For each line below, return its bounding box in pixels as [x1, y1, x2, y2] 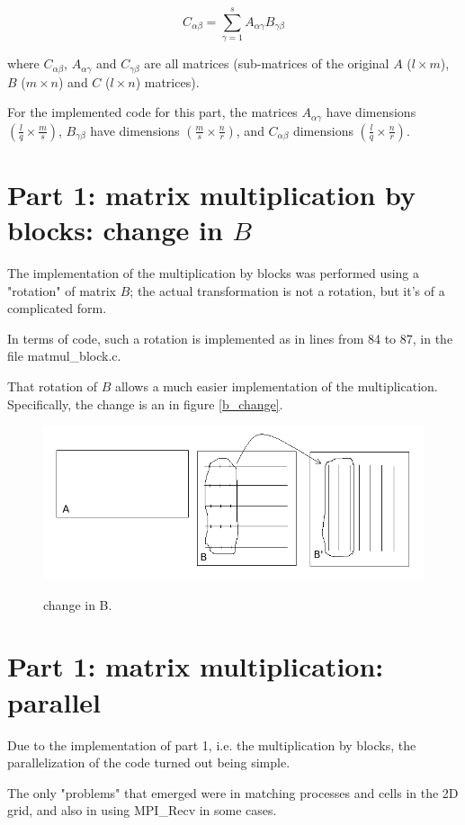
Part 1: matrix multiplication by [7, 175, 416, 212]
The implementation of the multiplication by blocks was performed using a [7, 263, 420, 282]
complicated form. [7, 299, 107, 318]
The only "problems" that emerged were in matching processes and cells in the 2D [7, 783, 459, 802]
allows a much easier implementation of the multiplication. [114, 376, 438, 395]
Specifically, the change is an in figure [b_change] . [7, 394, 283, 413]
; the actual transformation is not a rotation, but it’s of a [130, 281, 445, 300]
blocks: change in [7, 211, 223, 247]
